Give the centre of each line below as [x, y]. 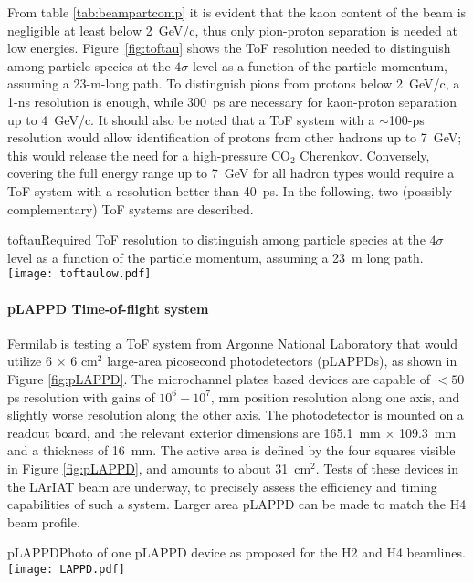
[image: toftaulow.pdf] [79, 274]
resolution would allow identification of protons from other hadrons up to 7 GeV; [235, 137]
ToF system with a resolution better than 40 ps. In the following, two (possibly [230, 190]
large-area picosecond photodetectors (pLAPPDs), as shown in [282, 361]
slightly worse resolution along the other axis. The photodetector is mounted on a [236, 415]
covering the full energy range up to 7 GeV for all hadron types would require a [231, 173]
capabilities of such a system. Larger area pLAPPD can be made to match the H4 [237, 504]
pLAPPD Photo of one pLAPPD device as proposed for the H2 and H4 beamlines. [236, 552]
